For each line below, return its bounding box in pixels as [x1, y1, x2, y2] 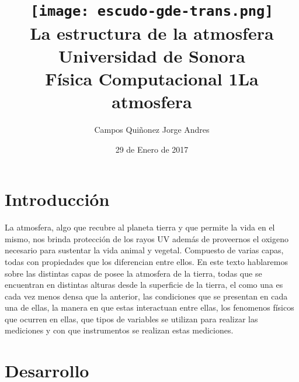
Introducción [5, 187, 110, 211]
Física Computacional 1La [45, 66, 259, 90]
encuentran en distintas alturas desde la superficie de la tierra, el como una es [5, 278, 283, 291]
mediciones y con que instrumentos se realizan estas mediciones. [5, 324, 234, 336]
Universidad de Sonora [58, 43, 245, 67]
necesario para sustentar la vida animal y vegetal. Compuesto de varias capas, [5, 244, 284, 256]
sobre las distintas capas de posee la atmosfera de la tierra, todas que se [5, 267, 262, 279]
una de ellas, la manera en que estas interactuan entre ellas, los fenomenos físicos [5, 301, 294, 314]
